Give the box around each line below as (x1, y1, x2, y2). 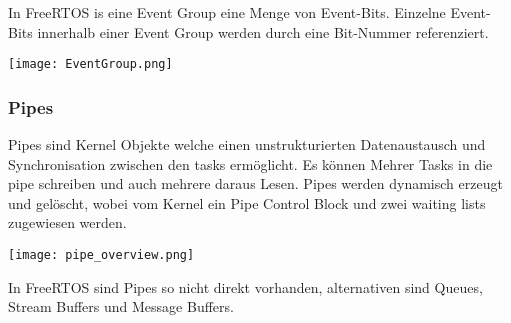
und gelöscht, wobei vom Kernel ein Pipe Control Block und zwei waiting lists (8, 192, 486, 213)
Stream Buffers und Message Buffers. (8, 296, 234, 317)
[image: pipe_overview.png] (8, 248, 195, 263)
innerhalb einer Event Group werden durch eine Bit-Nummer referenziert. (37, 21, 489, 42)
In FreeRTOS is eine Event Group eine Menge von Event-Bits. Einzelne (8, 2, 446, 22)
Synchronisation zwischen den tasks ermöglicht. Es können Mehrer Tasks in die (8, 153, 493, 174)
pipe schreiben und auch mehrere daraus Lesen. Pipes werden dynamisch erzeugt (8, 173, 503, 194)
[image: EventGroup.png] (8, 57, 173, 72)
